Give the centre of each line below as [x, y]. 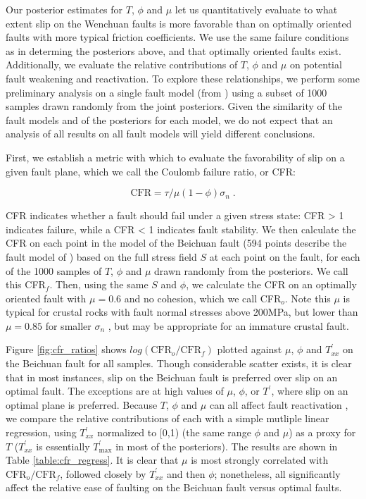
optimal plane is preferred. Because [82, 404]
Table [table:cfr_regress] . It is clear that [92, 460]
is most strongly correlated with [260, 460]
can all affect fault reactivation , [279, 404]
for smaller [68, 325]
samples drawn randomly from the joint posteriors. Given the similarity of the [174, 106]
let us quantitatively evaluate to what [256, 9]
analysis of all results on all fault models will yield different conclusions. [160, 134]
